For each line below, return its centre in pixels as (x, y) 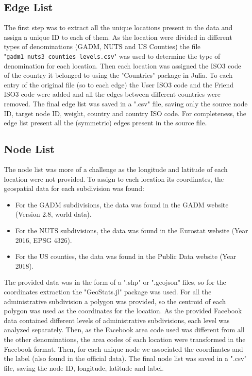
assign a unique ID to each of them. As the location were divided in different (118, 37)
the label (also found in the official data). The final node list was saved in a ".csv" (126, 358)
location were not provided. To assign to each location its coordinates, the (114, 179)
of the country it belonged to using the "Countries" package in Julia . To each (118, 75)
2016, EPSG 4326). (44, 240)
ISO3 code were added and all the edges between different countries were (112, 94)
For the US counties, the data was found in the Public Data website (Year (126, 256)
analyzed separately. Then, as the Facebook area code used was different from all (124, 330)
